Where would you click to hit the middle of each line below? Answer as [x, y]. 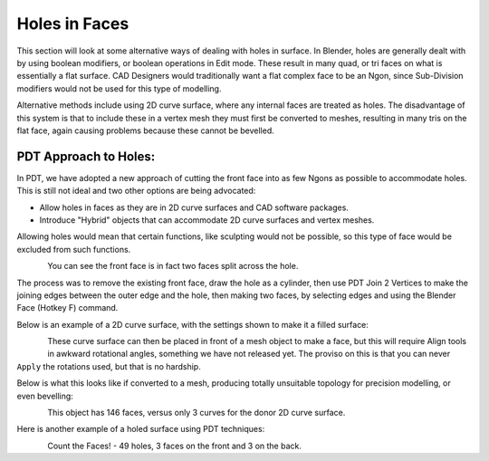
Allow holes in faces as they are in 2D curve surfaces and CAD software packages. [194, 207]
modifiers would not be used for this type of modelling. [119, 88]
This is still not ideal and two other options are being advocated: [136, 191]
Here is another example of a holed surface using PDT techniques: [141, 429]
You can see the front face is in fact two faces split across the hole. [173, 266]
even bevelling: [45, 396]
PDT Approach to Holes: [86, 156]
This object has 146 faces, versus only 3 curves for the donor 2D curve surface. [197, 413]
